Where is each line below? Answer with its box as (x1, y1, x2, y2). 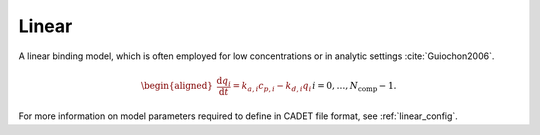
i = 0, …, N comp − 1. (311, 80, 397, 94)
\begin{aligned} (140, 80, 214, 92)
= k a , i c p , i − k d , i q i (232, 80, 312, 94)
